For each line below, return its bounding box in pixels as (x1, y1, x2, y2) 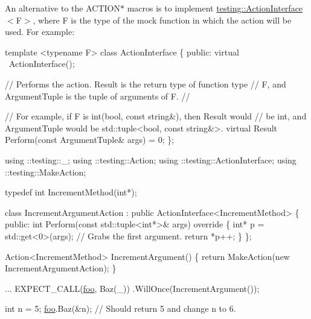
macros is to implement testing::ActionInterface (127, 2, 303, 14)
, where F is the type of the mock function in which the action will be (33, 13, 292, 26)
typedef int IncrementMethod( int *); (5, 186, 137, 198)
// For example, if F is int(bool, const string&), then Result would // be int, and (5, 110, 307, 122)
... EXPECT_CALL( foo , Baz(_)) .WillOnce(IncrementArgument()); (5, 282, 260, 294)
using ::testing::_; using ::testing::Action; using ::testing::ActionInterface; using (5, 153, 297, 166)
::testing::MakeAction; (5, 165, 86, 178)
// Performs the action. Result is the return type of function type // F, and (5, 77, 286, 90)
